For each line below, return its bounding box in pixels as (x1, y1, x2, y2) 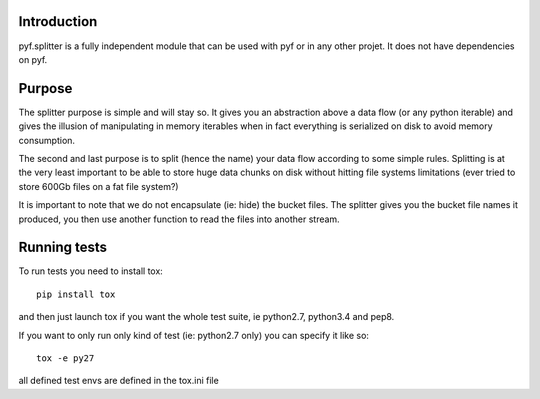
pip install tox (36, 288, 116, 300)
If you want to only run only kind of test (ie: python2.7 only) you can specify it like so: (18, 329, 370, 341)
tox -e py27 (36, 353, 95, 364)
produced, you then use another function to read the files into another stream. (18, 213, 340, 225)
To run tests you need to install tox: (18, 265, 164, 277)
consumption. (18, 134, 75, 146)
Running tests (18, 239, 108, 256)
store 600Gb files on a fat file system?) (18, 180, 179, 192)
